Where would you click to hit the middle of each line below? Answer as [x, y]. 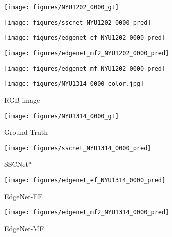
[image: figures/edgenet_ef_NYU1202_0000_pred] [85, 38]
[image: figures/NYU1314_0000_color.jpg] [74, 84]
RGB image [22, 99]
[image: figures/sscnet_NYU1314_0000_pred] [78, 148]
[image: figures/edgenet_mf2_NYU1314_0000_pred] [87, 213]
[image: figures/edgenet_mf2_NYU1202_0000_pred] [87, 53]
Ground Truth [26, 132]
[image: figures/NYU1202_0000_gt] [62, 7]
